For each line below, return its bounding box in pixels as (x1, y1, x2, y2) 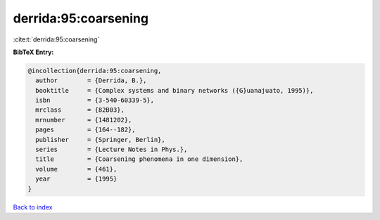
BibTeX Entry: (13, 48, 54, 56)
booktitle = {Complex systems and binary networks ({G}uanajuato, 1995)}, (35, 86, 314, 94)
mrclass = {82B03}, (35, 106, 125, 114)
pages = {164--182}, (35, 126, 137, 134)
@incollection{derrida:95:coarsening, (27, 67, 162, 75)
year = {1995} (35, 175, 118, 183)
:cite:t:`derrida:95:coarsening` (13, 35, 100, 44)
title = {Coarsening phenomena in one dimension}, (35, 155, 243, 163)
